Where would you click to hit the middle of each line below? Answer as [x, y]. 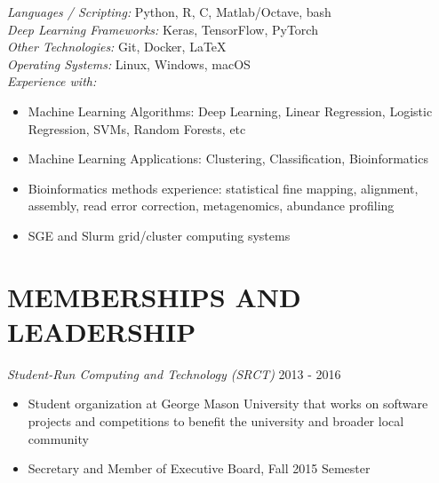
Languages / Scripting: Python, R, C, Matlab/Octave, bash [169, 12]
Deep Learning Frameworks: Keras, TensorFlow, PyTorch [163, 29]
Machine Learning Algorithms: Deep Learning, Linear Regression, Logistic [230, 111]
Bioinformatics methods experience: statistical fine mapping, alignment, [223, 188]
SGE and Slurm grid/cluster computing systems [159, 235]
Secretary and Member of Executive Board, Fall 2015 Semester [199, 468]
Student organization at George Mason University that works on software [228, 404]
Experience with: [52, 81]
